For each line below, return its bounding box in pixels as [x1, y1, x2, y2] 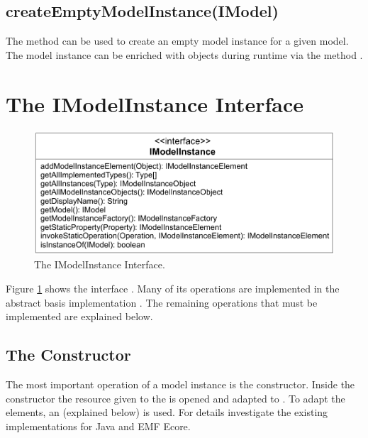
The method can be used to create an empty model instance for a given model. [6, 33, 349, 48]
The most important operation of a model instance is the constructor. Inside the [6, 377, 355, 392]
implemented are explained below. [6, 309, 153, 324]
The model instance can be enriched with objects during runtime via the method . [6, 47, 363, 62]
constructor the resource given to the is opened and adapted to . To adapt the [6, 390, 345, 405]
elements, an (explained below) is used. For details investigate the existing [6, 405, 328, 420]
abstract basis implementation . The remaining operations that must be [6, 295, 318, 310]
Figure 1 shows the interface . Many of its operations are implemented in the [6, 281, 340, 296]
